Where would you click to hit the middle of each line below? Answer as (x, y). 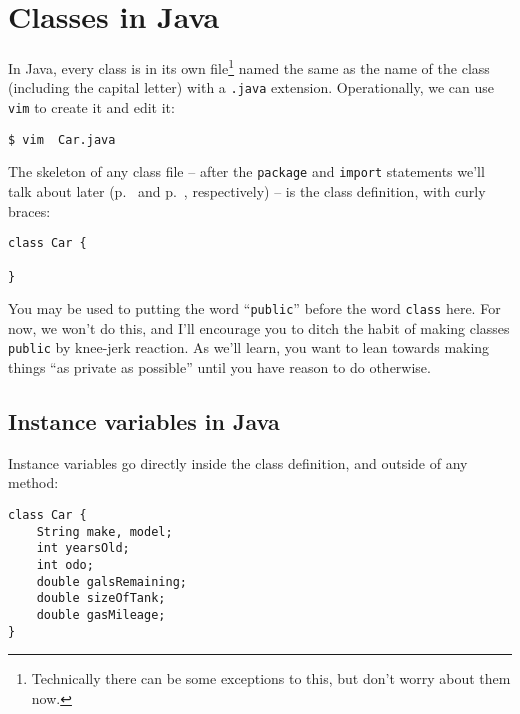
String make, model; (104, 531)
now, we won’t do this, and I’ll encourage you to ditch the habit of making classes (259, 327)
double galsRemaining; (111, 581)
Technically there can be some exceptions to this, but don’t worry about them (271, 678)
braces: (29, 210)
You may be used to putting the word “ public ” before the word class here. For (254, 308)
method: (33, 482)
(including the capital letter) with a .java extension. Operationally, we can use (251, 87)
